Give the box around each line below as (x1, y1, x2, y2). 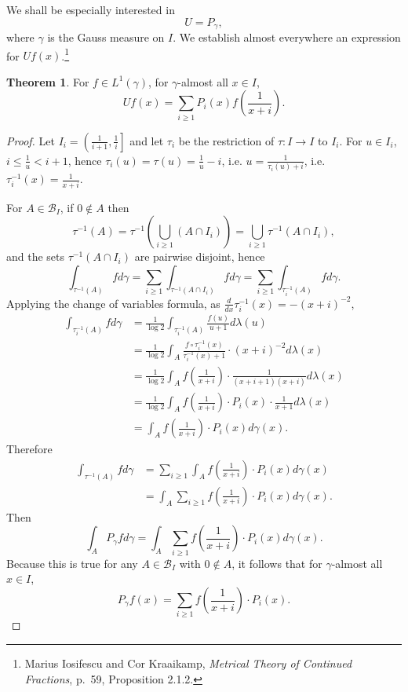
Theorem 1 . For (6, 73, 89, 90)
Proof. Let (6, 132, 55, 148)
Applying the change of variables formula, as (6, 295, 220, 311)
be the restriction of (178, 132, 275, 148)
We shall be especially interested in (6, 2, 175, 17)
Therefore (6, 441, 53, 457)
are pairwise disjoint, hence (134, 248, 265, 265)
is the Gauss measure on (47, 29, 165, 46)
